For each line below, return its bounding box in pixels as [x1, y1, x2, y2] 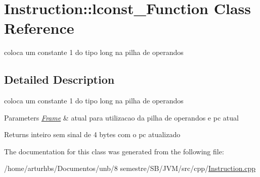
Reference [4, 18, 74, 38]
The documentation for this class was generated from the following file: [4, 146, 224, 156]
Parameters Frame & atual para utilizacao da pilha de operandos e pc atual [4, 112, 239, 123]
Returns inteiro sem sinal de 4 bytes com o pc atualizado [4, 129, 181, 140]
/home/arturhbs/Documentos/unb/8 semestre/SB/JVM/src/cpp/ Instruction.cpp [4, 163, 256, 173]
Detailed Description [4, 72, 115, 87]
